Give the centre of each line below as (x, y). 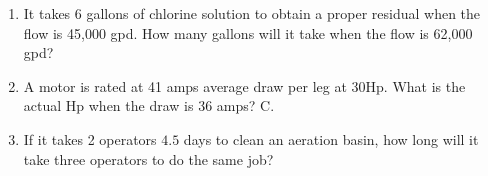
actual (42, 105)
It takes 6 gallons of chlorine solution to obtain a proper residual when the (252, 13)
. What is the (424, 85)
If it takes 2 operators (90, 138)
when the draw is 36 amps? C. (181, 105)
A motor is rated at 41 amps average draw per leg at (185, 85)
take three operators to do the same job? (148, 158)
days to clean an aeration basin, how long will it (331, 138)
